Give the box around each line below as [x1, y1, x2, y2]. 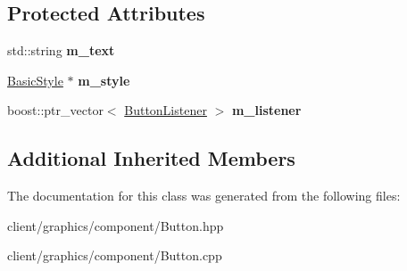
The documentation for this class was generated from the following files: [7, 186, 401, 205]
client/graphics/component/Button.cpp [7, 246, 222, 265]
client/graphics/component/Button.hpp [7, 216, 224, 234]
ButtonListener [124, 101, 207, 119]
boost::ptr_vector [7, 101, 104, 119]
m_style [78, 70, 130, 89]
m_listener [231, 101, 302, 119]
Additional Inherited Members [7, 144, 295, 172]
